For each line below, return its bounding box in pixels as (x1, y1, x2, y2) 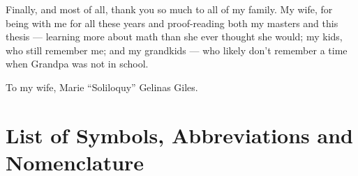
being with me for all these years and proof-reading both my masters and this (6, 15, 338, 30)
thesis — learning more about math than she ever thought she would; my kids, (6, 29, 343, 44)
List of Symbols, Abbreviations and (6, 120, 353, 149)
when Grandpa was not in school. (6, 56, 149, 71)
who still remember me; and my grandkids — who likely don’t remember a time (6, 42, 348, 57)
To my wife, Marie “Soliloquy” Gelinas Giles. (6, 79, 198, 94)
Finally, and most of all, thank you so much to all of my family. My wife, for (6, 2, 333, 16)
